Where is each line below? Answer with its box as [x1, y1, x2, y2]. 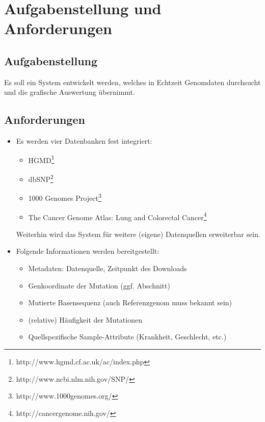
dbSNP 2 [28, 172, 54, 184]
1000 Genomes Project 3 [28, 191, 101, 203]
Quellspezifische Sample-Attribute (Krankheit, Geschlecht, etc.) [28, 331, 227, 342]
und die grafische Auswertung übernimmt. [4, 87, 135, 97]
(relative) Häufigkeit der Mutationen [28, 314, 142, 325]
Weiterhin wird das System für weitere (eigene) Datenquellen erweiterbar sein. [16, 228, 260, 239]
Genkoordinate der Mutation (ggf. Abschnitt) [28, 280, 170, 291]
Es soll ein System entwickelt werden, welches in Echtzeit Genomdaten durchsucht [4, 76, 261, 87]
